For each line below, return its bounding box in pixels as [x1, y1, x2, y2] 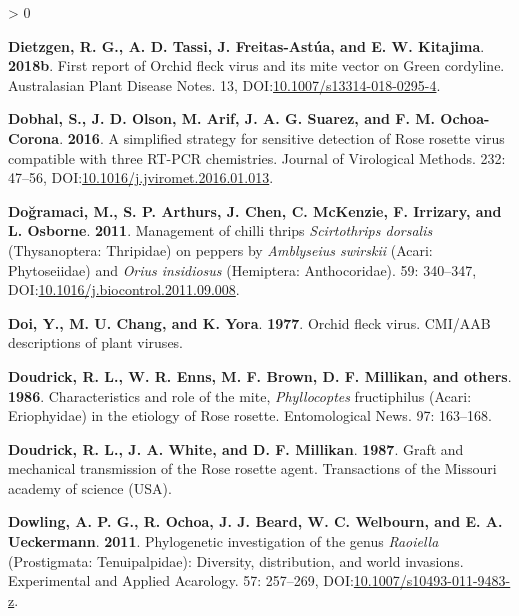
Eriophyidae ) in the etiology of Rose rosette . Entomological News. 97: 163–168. [8, 405, 492, 426]
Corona [8, 127, 60, 148]
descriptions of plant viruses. [8, 332, 184, 353]
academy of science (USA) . [8, 477, 172, 498]
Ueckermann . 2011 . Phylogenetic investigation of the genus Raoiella [8, 531, 439, 552]
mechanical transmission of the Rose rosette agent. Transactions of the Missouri [8, 458, 497, 479]
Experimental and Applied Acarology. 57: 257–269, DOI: [8, 570, 354, 591]
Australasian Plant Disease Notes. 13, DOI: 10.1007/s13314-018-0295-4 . [8, 74, 441, 95]
